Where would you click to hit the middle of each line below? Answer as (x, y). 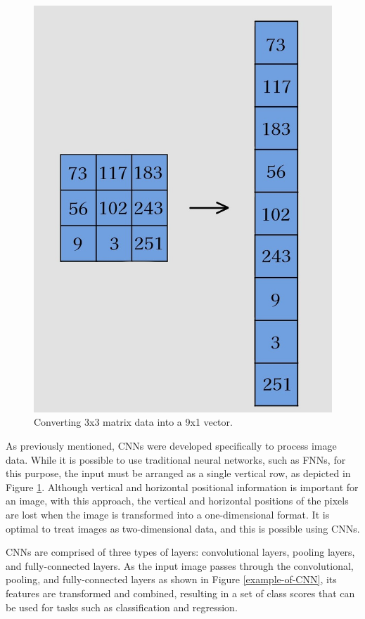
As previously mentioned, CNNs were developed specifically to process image (171, 446)
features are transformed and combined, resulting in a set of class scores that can (180, 593)
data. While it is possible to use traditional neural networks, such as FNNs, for (176, 459)
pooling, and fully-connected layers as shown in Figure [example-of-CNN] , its (171, 579)
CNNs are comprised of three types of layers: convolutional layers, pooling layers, (180, 552)
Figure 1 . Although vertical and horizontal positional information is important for (182, 487)
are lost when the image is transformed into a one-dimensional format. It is (168, 515)
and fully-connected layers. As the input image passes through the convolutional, (180, 565)
